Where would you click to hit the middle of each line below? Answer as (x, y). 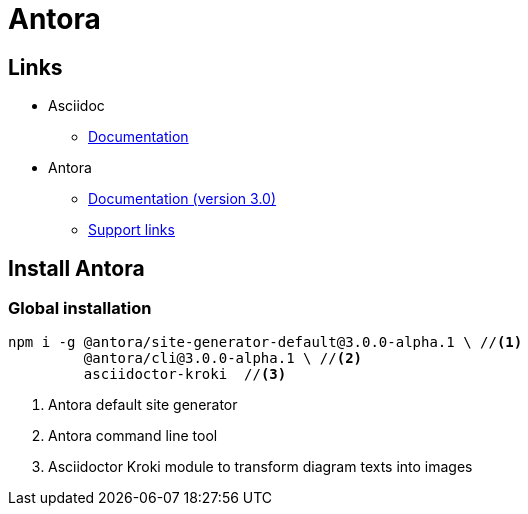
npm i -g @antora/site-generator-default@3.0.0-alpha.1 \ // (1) (265, 342)
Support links (131, 230)
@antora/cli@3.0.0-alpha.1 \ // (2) (223, 358)
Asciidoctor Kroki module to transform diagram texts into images (260, 467)
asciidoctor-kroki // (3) (185, 374)
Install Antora (76, 268)
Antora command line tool (133, 436)
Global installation (80, 308)
